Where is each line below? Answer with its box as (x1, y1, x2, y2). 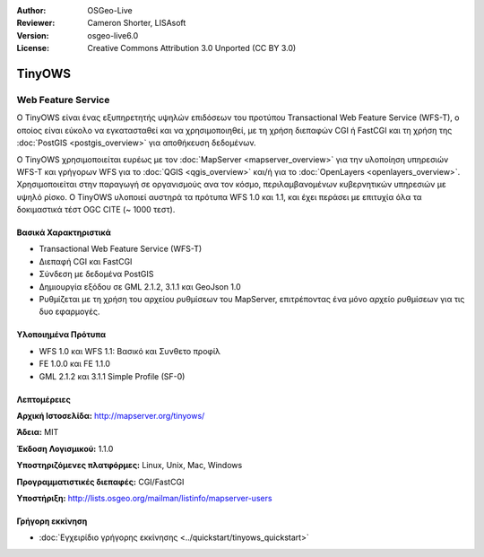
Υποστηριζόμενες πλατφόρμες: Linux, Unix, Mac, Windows (16, 460, 243, 471)
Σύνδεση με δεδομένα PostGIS (39, 269, 154, 280)
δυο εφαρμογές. (39, 306, 100, 318)
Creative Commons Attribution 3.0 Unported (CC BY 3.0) (87, 43, 297, 54)
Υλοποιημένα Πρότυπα (16, 329, 107, 340)
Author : (16, 5, 47, 15)
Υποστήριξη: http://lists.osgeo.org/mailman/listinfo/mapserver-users (16, 492, 272, 503)
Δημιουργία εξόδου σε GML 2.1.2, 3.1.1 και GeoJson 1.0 (39, 281, 241, 292)
